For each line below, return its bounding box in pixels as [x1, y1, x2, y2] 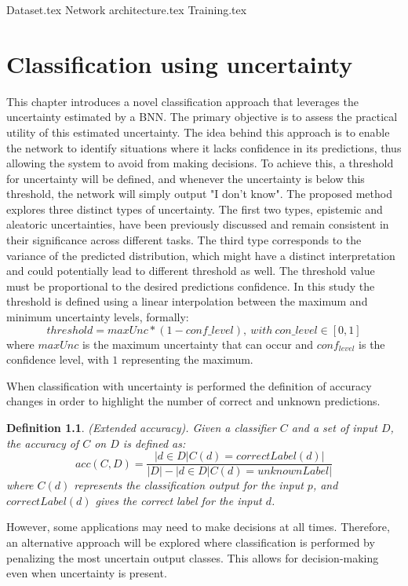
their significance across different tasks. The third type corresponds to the [6, 232, 362, 248]
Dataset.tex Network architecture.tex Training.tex [6, 2, 247, 17]
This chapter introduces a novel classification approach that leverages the [6, 93, 359, 109]
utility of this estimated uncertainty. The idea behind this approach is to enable [6, 123, 390, 140]
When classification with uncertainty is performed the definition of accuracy [6, 377, 372, 394]
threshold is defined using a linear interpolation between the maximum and [6, 293, 368, 309]
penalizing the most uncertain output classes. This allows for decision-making [6, 549, 379, 566]
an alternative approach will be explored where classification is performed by [6, 534, 375, 551]
